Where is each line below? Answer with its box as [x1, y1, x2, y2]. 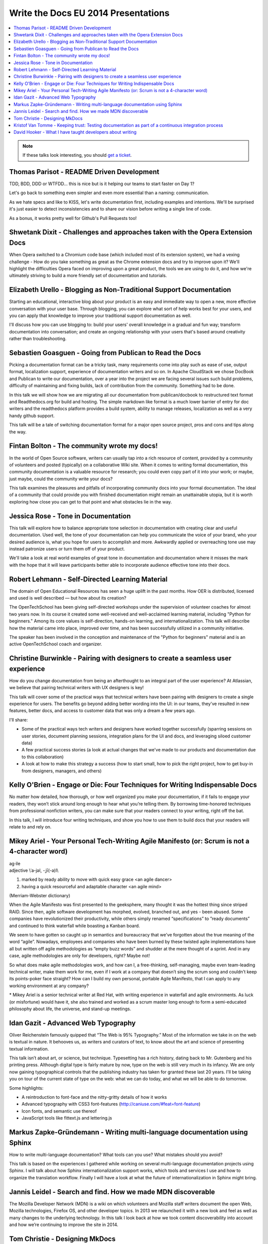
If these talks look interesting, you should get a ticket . [22, 152, 132, 158]
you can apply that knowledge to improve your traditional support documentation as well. [9, 312, 192, 318]
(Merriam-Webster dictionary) [9, 893, 70, 899]
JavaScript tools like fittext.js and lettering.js [21, 1115, 112, 1121]
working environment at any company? [9, 983, 89, 989]
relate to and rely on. [9, 824, 52, 830]
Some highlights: [9, 1085, 44, 1091]
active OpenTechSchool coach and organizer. [9, 641, 102, 647]
